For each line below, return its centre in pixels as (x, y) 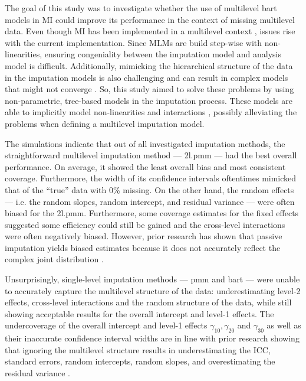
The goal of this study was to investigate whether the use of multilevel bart (141, 8)
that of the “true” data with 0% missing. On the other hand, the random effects (149, 189)
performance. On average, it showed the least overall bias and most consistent (145, 166)
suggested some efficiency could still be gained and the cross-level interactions (145, 224)
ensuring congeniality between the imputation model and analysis (163, 54)
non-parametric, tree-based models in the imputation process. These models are (149, 100)
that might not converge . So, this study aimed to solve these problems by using (149, 89)
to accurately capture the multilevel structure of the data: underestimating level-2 (153, 290)
